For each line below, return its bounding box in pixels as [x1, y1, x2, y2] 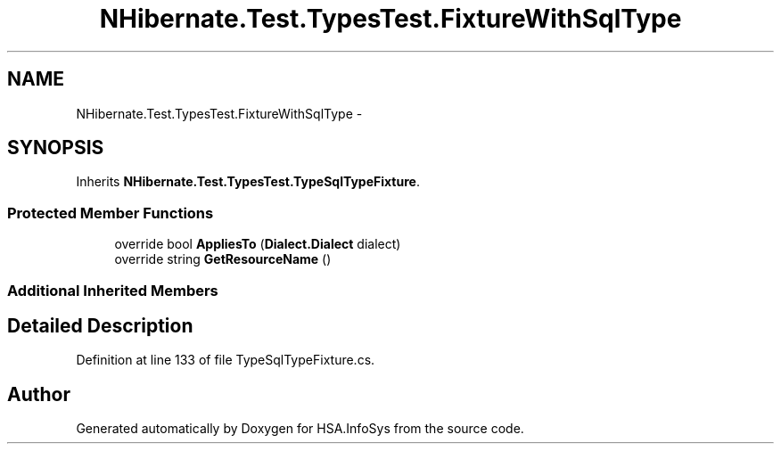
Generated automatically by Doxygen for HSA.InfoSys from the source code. [76, 421, 524, 437]
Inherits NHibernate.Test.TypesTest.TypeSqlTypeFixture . [76, 174, 420, 190]
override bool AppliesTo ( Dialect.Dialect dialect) [114, 236, 401, 252]
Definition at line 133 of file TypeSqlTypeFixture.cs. [76, 352, 375, 368]
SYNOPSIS [7, 136, 104, 160]
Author [7, 382, 70, 406]
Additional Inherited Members [7, 281, 218, 299]
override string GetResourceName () [114, 251, 332, 267]
